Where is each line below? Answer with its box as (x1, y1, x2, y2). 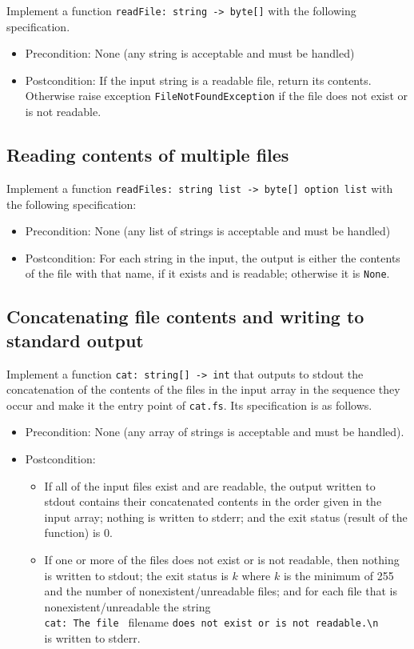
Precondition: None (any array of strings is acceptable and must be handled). (25, 423, 404, 440)
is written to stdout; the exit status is (44, 567, 229, 583)
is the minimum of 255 (283, 567, 394, 583)
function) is (44, 524, 101, 541)
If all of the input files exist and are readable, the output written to (44, 477, 376, 494)
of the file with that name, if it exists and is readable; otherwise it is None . (25, 265, 390, 282)
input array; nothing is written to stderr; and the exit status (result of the (44, 508, 408, 525)
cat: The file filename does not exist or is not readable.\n (44, 614, 379, 631)
